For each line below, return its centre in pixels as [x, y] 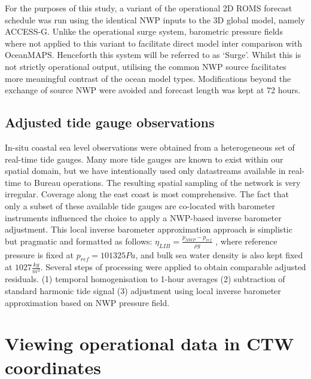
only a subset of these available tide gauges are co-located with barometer [140, 205]
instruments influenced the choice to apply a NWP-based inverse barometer [143, 217]
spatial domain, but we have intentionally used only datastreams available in [145, 171]
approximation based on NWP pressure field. [87, 302]
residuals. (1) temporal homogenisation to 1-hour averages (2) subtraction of [145, 279]
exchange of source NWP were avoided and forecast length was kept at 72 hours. [153, 90]
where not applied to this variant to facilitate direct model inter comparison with [153, 43]
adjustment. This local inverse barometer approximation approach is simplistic [149, 229]
